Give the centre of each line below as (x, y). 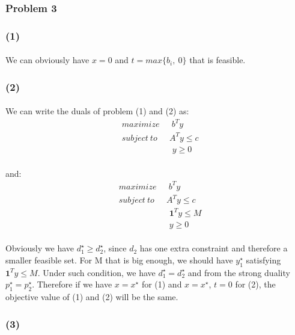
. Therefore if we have (72, 284)
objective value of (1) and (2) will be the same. (92, 297)
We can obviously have (47, 60)
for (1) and (162, 284)
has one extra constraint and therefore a (214, 248)
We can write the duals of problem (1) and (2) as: (97, 111)
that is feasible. (217, 60)
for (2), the (255, 284)
